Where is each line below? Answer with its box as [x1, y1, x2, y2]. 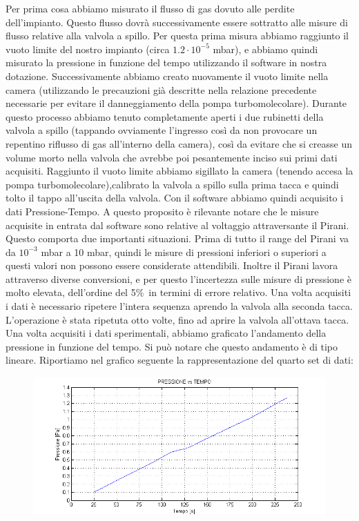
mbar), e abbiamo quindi [213, 41, 318, 56]
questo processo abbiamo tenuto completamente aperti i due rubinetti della [6, 109, 324, 124]
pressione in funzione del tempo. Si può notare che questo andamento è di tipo [6, 339, 338, 353]
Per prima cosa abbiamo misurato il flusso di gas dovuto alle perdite [6, 1, 295, 15]
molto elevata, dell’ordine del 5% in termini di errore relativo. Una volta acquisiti [6, 285, 351, 299]
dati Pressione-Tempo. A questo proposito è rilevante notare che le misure [6, 204, 319, 218]
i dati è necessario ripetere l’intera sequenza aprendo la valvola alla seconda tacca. [6, 299, 353, 313]
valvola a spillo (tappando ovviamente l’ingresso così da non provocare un [6, 123, 318, 137]
